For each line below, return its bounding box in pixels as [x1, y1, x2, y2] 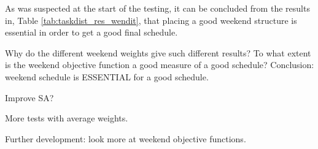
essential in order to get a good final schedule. [5, 26, 178, 39]
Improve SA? [5, 91, 54, 104]
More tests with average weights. [5, 112, 128, 124]
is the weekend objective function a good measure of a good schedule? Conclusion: [5, 58, 314, 71]
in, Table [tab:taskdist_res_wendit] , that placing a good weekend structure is [5, 13, 297, 26]
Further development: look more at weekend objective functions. [5, 132, 246, 145]
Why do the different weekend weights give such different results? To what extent [5, 46, 311, 59]
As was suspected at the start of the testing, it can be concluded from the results [5, 2, 310, 14]
